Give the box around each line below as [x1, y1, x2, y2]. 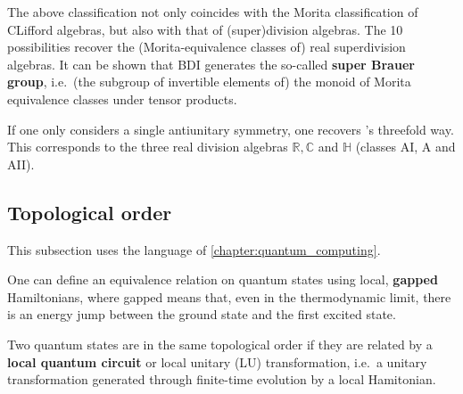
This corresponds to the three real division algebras [7, 137, 288, 156]
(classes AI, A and [355, 137, 456, 156]
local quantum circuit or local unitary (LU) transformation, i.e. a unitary [7, 352, 427, 371]
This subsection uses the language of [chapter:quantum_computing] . [7, 240, 381, 259]
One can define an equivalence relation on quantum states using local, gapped [7, 270, 438, 289]
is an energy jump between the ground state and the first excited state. [7, 305, 396, 324]
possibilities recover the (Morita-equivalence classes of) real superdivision [7, 37, 406, 56]
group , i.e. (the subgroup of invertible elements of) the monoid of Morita [7, 72, 411, 91]
